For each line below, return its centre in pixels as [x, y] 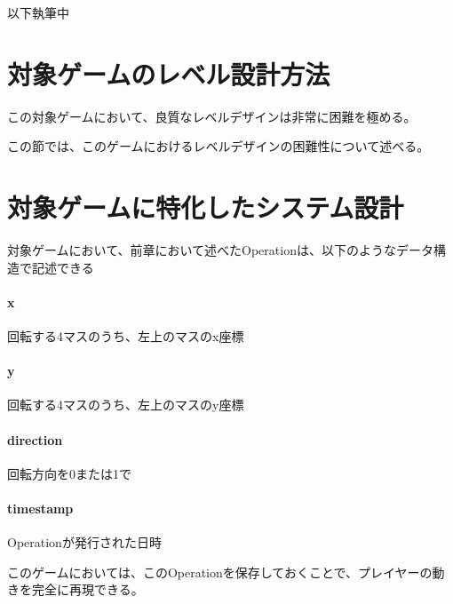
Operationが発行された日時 [84, 542]
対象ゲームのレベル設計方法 [169, 73]
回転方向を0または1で [69, 473]
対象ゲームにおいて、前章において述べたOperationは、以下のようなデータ [220, 250]
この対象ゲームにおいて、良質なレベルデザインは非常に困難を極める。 [212, 116]
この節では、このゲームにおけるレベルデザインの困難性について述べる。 [219, 146]
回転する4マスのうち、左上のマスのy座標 [126, 405]
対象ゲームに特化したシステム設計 [206, 207]
